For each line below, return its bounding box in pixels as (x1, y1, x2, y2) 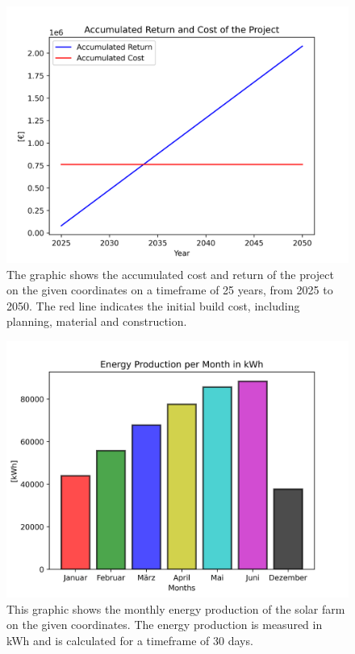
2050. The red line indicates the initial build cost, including (6, 297, 300, 314)
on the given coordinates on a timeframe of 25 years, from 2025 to (6, 281, 333, 298)
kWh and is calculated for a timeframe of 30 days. (6, 631, 253, 648)
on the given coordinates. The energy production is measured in (6, 616, 323, 633)
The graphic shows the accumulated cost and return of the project (6, 265, 334, 282)
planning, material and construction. (6, 313, 187, 330)
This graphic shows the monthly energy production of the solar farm (6, 600, 345, 617)
